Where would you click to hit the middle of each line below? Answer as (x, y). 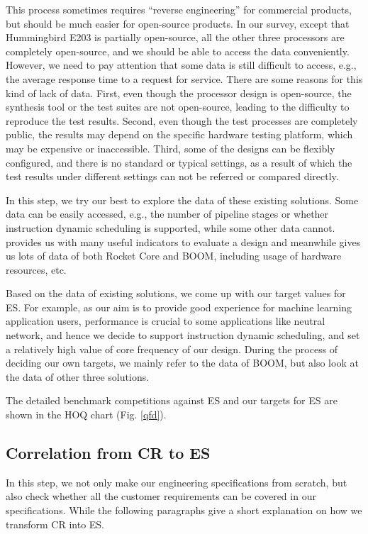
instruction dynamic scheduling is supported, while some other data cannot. (171, 227)
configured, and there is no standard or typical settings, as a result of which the (179, 162)
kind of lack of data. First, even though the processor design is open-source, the (179, 93)
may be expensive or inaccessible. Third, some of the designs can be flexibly (171, 148)
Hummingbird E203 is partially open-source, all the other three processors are (175, 37)
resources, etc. (36, 269)
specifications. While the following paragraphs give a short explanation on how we (184, 510)
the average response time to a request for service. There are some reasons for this (184, 78)
